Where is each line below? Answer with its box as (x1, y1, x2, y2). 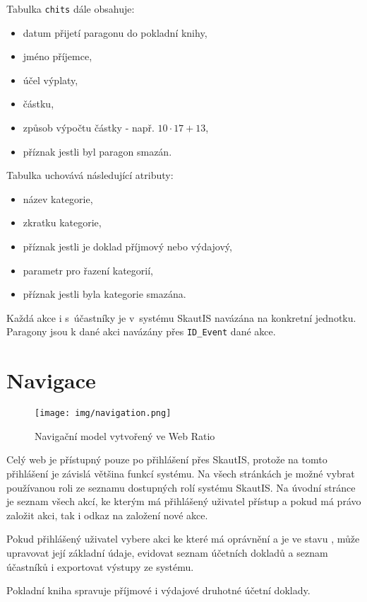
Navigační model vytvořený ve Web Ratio (35, 428, 215, 443)
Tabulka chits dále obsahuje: (6, 1, 135, 16)
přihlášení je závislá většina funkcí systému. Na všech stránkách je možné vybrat (6, 466, 355, 480)
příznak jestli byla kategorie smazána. (23, 286, 186, 301)
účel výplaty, (23, 72, 78, 87)
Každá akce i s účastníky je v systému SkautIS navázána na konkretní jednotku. (6, 310, 356, 325)
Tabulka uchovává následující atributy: (6, 168, 174, 183)
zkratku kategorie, (23, 215, 102, 230)
